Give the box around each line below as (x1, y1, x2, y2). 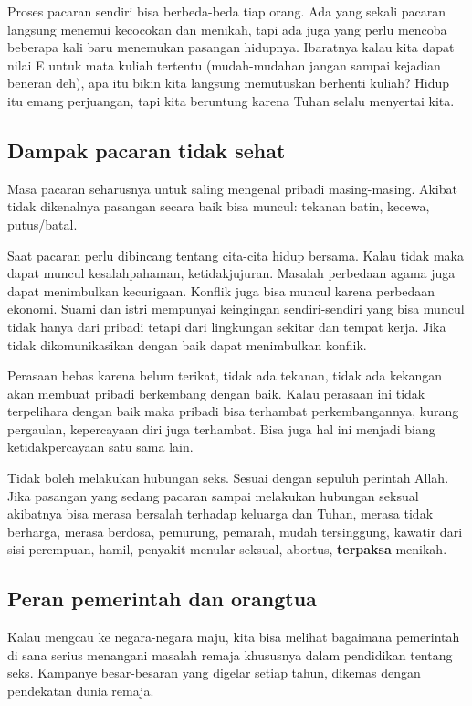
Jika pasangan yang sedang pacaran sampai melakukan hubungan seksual (7, 486, 419, 505)
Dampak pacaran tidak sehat (7, 135, 286, 164)
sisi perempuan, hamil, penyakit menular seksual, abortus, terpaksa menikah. (7, 540, 447, 559)
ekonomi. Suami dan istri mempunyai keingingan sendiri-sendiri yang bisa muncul (7, 299, 465, 318)
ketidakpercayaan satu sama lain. (7, 437, 194, 456)
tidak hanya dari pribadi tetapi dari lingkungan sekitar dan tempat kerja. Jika (7, 316, 446, 336)
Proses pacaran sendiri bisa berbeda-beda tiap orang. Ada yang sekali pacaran (7, 2, 446, 20)
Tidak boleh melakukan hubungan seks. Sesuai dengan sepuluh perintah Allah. (7, 468, 449, 487)
